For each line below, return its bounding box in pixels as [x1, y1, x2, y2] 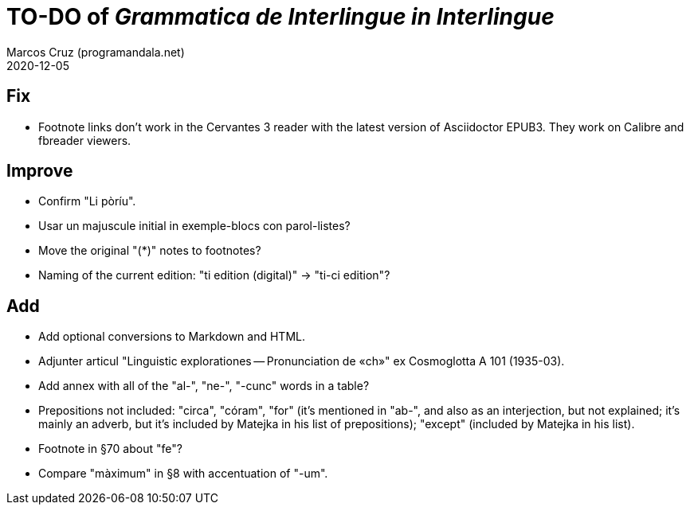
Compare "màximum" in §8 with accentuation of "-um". [38, 466, 328, 481]
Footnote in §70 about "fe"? [38, 442, 182, 456]
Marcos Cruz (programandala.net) [6, 45, 185, 59]
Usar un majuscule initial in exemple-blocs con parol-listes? [38, 219, 351, 233]
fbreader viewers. [38, 133, 131, 147]
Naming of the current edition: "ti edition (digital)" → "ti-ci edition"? [38, 268, 390, 283]
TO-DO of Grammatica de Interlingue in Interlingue [6, 3, 555, 30]
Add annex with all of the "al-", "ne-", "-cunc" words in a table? [38, 379, 370, 393]
